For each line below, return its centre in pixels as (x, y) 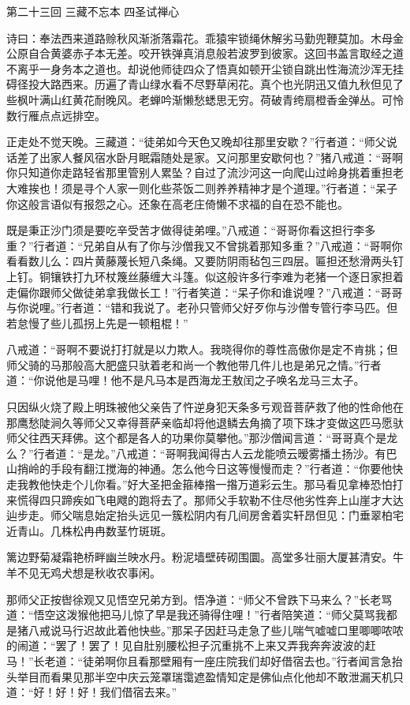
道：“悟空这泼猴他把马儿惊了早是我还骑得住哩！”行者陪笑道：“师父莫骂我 (196, 615)
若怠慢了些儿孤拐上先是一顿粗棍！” (97, 322)
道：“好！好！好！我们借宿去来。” (92, 692)
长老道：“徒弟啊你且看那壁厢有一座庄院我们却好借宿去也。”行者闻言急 (212, 660)
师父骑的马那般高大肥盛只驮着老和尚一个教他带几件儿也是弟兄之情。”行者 (194, 364)
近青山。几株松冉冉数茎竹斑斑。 (89, 530)
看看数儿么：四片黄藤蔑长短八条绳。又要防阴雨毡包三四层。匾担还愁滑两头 (199, 261)
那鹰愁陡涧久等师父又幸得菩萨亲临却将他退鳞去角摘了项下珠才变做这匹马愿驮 (205, 422)
